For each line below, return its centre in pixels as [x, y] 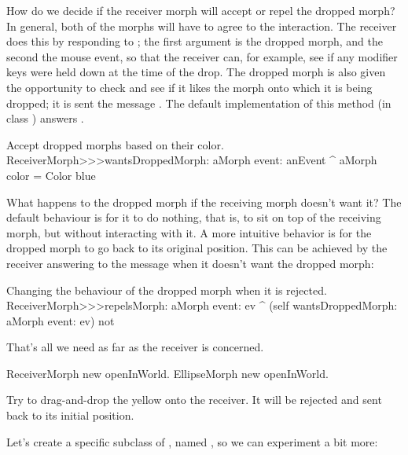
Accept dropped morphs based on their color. [115, 144]
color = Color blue [51, 175]
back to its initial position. [70, 415]
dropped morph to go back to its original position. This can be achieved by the [197, 248]
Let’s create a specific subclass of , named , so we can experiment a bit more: [192, 441]
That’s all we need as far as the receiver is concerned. [135, 347]
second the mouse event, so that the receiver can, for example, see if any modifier [202, 56]
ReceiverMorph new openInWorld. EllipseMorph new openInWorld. [167, 373]
